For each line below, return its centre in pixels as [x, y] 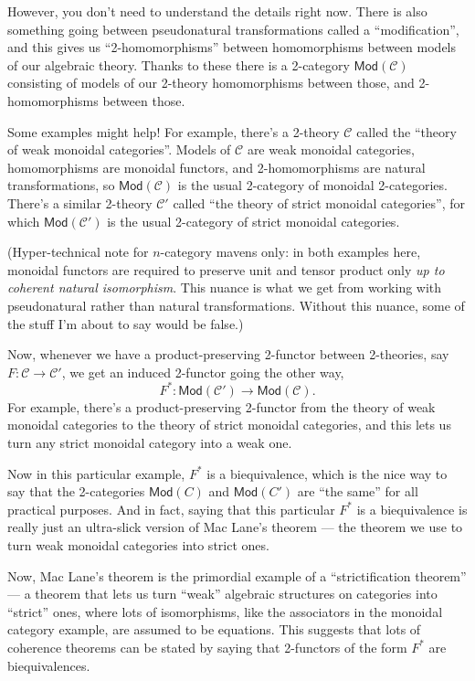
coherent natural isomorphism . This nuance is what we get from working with [225, 287]
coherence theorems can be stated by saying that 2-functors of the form [207, 647]
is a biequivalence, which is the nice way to [327, 473]
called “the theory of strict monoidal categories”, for [319, 202]
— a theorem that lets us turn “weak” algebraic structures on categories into [222, 594]
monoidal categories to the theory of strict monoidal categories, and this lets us [229, 425]
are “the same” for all [358, 491]
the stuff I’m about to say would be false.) [126, 323]
